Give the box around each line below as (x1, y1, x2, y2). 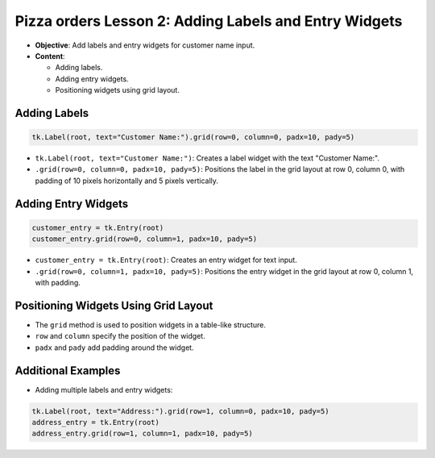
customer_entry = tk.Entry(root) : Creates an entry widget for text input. (35, 255, 297, 265)
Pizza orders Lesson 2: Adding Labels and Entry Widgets (14, 12, 403, 30)
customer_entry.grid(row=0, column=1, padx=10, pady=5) (31, 235, 258, 244)
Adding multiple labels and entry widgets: (35, 385, 173, 394)
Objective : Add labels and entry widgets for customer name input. (35, 40, 255, 50)
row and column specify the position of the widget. (35, 331, 205, 341)
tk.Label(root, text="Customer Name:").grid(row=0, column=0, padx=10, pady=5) (31, 133, 355, 142)
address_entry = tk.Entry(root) (31, 418, 160, 427)
